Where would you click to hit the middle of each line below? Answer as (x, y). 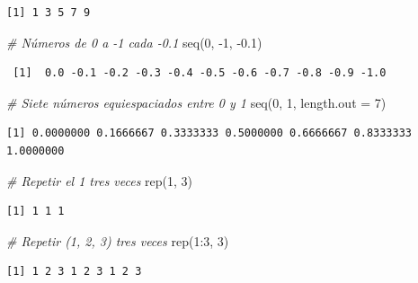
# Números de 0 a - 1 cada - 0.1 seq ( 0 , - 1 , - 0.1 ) (134, 42)
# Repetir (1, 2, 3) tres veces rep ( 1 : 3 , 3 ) (118, 240)
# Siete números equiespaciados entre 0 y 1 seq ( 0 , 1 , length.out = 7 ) (196, 102)
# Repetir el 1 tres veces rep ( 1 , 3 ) (100, 180)
